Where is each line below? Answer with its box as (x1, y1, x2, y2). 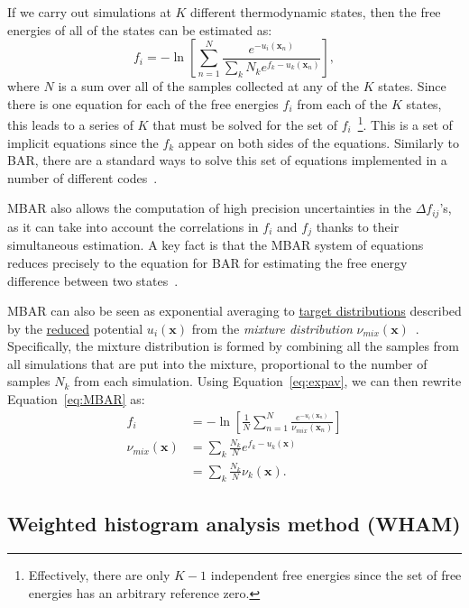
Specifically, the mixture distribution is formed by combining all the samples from (7, 336, 460, 355)
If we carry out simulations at (7, 3, 171, 21)
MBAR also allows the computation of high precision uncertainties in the (7, 198, 411, 217)
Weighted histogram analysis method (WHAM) (7, 510, 461, 538)
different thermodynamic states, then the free (190, 3, 441, 21)
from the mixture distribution (191, 318, 353, 337)
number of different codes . (7, 168, 158, 187)
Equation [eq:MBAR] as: (7, 390, 145, 409)
